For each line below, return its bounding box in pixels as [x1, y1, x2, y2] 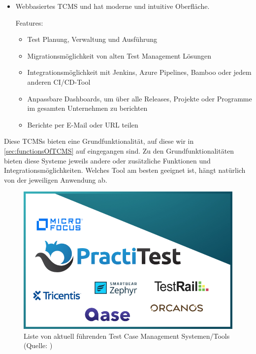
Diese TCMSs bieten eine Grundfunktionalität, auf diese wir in [4, 136, 194, 146]
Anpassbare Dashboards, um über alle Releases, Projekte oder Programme [27, 93, 252, 103]
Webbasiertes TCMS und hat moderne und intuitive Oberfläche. [15, 1, 210, 11]
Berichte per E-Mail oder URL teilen [27, 119, 138, 129]
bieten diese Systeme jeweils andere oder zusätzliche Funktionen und [4, 155, 211, 165]
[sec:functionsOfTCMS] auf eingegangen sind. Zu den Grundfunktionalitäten [4, 145, 234, 156]
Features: [15, 17, 43, 28]
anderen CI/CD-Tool [27, 76, 91, 87]
